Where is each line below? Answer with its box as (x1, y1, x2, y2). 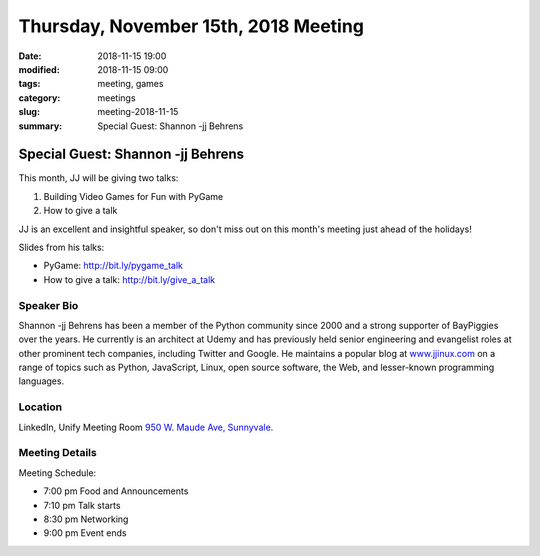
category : (18, 91, 61, 104)
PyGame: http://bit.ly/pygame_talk (43, 260, 184, 272)
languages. (18, 375, 65, 387)
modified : (18, 63, 60, 75)
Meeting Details (18, 446, 97, 460)
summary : (18, 120, 63, 132)
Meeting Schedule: (18, 466, 97, 479)
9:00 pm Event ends (43, 527, 127, 539)
